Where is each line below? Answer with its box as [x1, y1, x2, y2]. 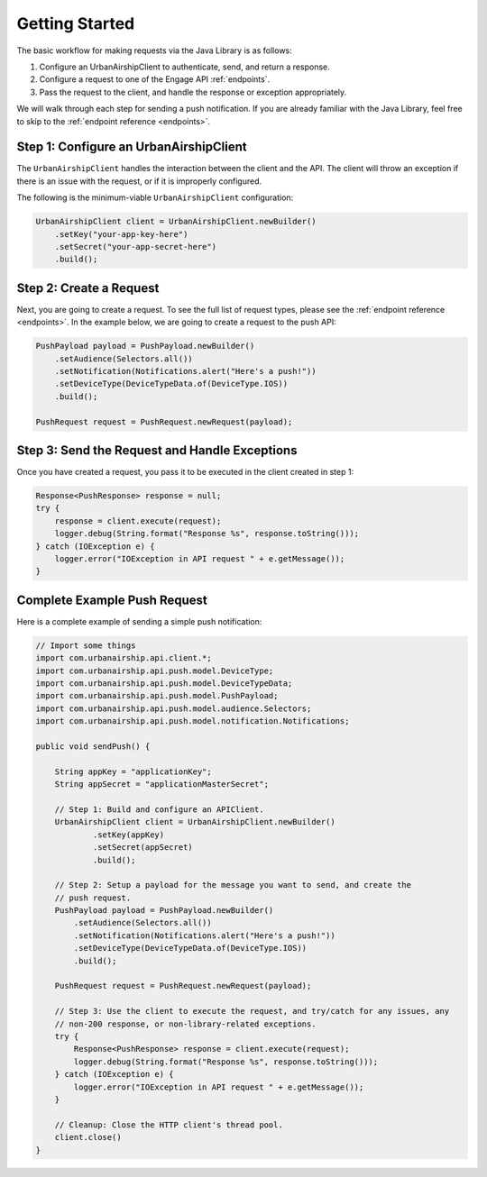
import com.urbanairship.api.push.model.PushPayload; [35, 690, 279, 701]
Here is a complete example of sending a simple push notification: [16, 616, 262, 626]
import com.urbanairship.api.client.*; [35, 653, 212, 663]
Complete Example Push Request [16, 592, 207, 607]
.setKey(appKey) [92, 829, 165, 840]
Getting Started [16, 14, 135, 33]
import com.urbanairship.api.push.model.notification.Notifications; [35, 716, 350, 726]
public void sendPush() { [35, 742, 151, 752]
